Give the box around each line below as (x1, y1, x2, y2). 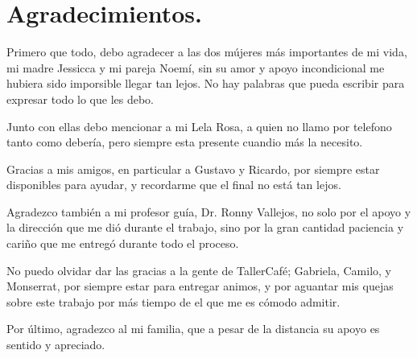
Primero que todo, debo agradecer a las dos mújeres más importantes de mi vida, (6, 43, 407, 60)
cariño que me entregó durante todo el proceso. (6, 235, 239, 252)
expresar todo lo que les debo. (6, 90, 155, 107)
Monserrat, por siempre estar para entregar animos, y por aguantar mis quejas (6, 278, 394, 294)
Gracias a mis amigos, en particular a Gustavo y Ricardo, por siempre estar (6, 160, 380, 177)
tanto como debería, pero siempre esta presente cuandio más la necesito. (6, 134, 363, 150)
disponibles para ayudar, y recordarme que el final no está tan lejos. (6, 176, 341, 193)
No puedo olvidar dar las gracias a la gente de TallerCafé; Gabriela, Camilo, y (6, 261, 392, 278)
